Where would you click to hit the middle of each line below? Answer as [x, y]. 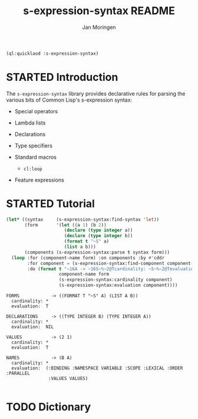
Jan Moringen [99, 27]
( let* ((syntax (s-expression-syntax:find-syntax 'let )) [83, 220]
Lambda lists [30, 123]
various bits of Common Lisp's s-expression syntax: [69, 100]
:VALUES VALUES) [68, 379]
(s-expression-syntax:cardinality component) [115, 280]
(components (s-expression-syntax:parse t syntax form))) [97, 252]
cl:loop [33, 169]
